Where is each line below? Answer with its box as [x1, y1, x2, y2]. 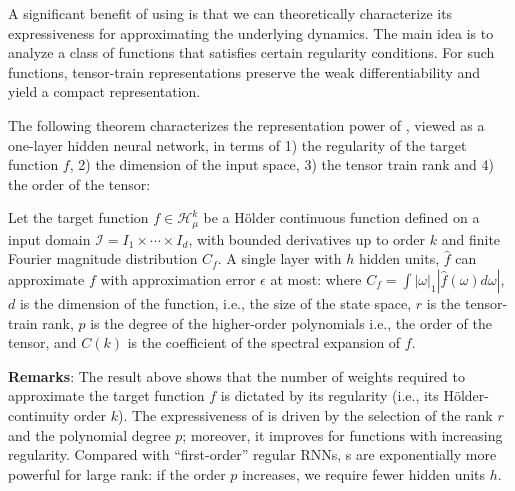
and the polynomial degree [8, 424, 171, 445]
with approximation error [100, 268, 256, 289]
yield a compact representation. [8, 81, 201, 102]
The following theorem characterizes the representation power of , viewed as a [8, 114, 485, 135]
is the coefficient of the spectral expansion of [127, 332, 401, 353]
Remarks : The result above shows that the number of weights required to [8, 365, 465, 386]
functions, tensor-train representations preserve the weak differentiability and [8, 61, 481, 82]
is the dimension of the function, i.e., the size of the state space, [19, 292, 412, 313]
